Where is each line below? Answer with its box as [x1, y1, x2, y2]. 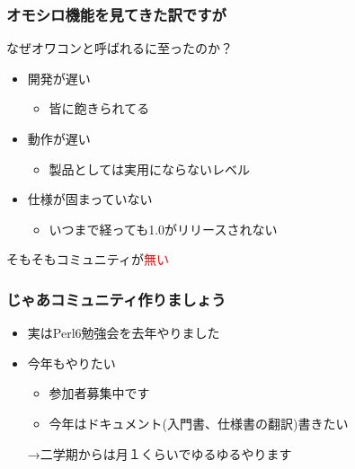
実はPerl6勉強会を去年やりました [27, 323, 220, 342]
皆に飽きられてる [49, 99, 150, 118]
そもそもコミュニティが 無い [6, 250, 169, 269]
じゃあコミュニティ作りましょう [6, 288, 226, 310]
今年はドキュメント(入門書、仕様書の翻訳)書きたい [49, 413, 349, 432]
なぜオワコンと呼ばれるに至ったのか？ [6, 39, 233, 58]
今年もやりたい [27, 353, 116, 372]
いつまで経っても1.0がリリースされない [49, 219, 278, 238]
